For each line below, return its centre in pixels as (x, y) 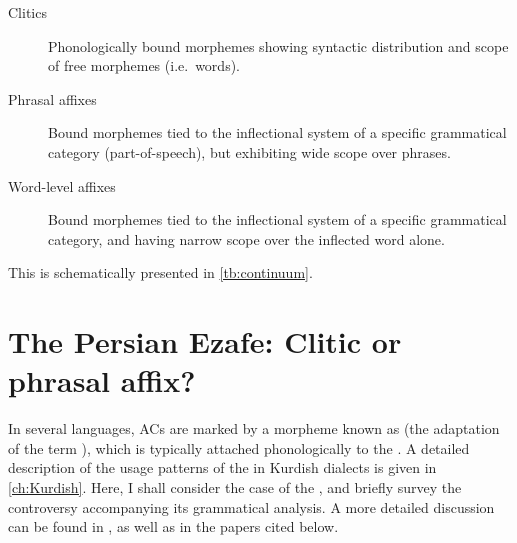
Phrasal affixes (52, 98)
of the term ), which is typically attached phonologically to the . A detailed (239, 447)
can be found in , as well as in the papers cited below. (173, 526)
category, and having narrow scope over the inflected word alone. (246, 238)
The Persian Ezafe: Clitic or (205, 341)
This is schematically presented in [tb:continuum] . (160, 272)
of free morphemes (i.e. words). (144, 65)
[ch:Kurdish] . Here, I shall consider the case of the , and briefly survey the (235, 487)
